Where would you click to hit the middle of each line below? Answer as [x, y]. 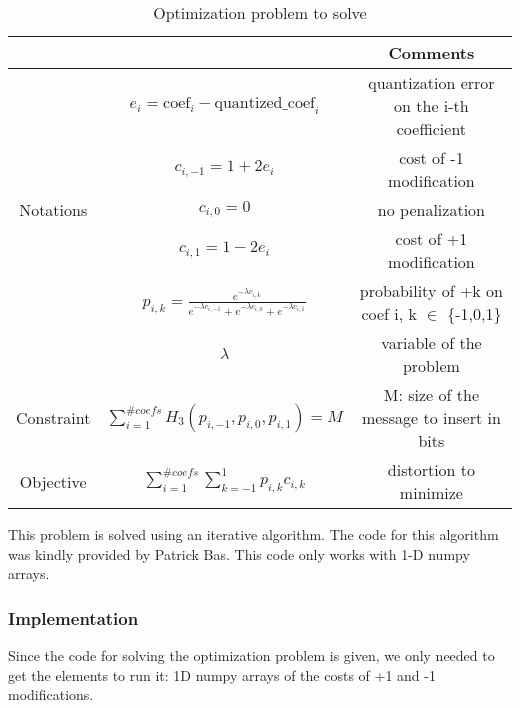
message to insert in [431, 417]
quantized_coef [264, 102]
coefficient [431, 128]
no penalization [431, 209]
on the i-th [431, 105]
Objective [53, 481]
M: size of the [431, 394]
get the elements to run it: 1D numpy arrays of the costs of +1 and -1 [222, 674]
